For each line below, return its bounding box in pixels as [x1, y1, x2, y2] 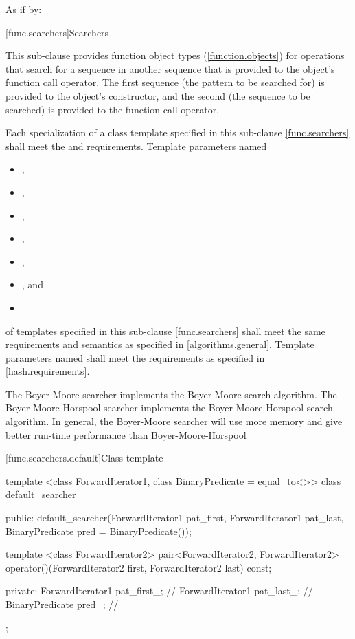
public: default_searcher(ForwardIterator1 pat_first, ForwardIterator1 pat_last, [5, 510, 344, 525]
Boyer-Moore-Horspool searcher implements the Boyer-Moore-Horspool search [5, 400, 333, 415]
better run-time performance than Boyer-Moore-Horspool [5, 427, 247, 442]
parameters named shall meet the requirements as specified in [5, 350, 265, 365]
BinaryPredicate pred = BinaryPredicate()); [5, 523, 192, 538]
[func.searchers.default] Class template [5, 451, 163, 465]
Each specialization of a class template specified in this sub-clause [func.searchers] [5, 125, 350, 140]
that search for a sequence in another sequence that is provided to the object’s [5, 61, 335, 76]
